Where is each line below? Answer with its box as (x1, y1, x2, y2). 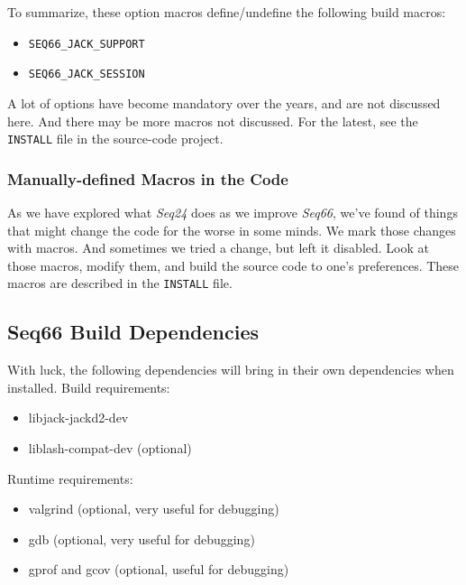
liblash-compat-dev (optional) (28, 438, 192, 457)
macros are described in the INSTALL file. (7, 274, 233, 292)
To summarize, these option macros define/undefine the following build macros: (7, 3, 446, 21)
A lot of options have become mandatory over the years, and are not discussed (7, 93, 441, 112)
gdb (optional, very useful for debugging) (28, 529, 255, 548)
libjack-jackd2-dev (28, 408, 129, 427)
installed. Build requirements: (7, 377, 170, 396)
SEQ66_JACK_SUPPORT (28, 37, 145, 51)
